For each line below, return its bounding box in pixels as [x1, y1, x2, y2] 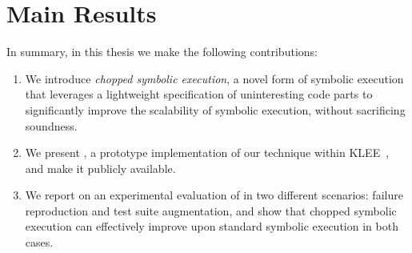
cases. [25, 234, 54, 251]
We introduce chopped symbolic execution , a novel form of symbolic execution [25, 70, 404, 86]
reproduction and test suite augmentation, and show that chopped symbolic [25, 202, 397, 219]
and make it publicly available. [25, 159, 176, 176]
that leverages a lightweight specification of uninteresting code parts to [25, 86, 373, 102]
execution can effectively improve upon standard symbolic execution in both [25, 218, 398, 235]
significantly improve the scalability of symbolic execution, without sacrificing [25, 101, 406, 118]
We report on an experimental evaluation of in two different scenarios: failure [25, 187, 403, 203]
